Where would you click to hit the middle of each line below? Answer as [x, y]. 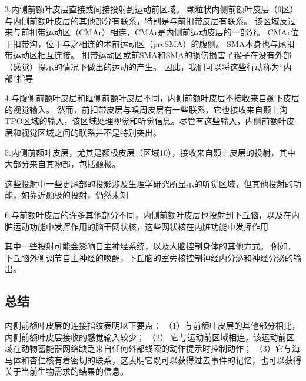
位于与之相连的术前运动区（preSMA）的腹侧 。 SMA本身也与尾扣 [170, 43]
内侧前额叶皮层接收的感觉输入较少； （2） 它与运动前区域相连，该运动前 [146, 337]
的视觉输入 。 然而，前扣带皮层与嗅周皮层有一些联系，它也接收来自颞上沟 [146, 109]
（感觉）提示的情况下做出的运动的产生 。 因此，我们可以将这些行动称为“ [144, 66]
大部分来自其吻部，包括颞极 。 [62, 164]
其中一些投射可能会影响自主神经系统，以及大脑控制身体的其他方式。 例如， [150, 246]
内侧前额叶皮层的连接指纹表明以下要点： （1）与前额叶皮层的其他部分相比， [152, 325]
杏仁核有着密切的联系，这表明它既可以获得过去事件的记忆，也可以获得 [165, 360]
